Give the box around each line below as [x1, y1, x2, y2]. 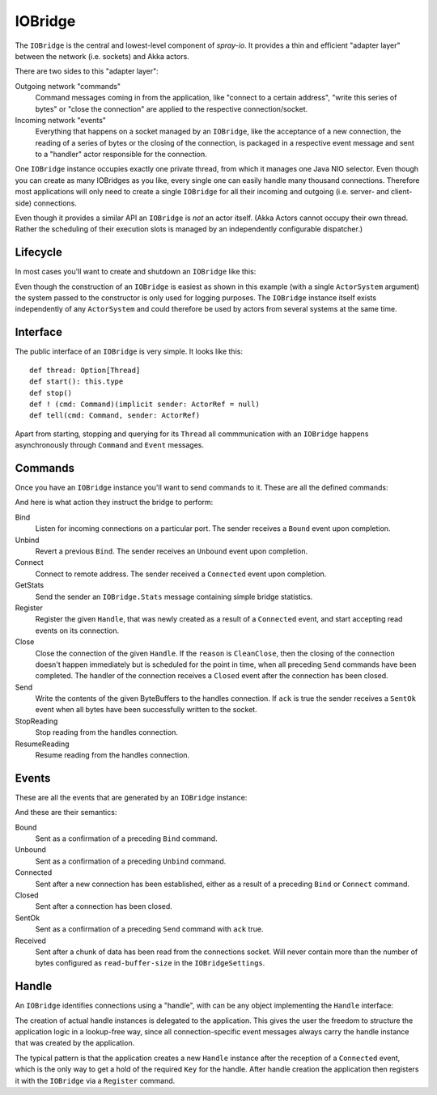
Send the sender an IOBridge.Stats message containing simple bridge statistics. [35, 592, 313, 601]
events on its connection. [35, 626, 120, 635]
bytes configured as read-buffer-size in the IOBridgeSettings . [35, 958, 265, 968]
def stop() [29, 388, 73, 397]
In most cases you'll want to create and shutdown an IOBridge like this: [15, 267, 257, 277]
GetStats [15, 580, 45, 590]
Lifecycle [15, 245, 62, 259]
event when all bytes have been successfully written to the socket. [35, 705, 258, 715]
